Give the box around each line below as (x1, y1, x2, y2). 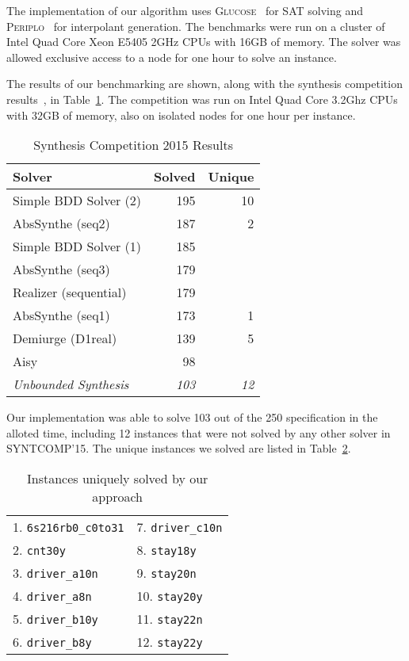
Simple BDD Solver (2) (13, 191, 142, 210)
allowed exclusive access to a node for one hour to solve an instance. (6, 48, 337, 65)
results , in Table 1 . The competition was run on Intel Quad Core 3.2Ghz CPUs (6, 90, 398, 107)
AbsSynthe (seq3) (13, 260, 110, 279)
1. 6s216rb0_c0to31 (13, 517, 124, 536)
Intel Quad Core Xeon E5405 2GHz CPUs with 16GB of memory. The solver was (6, 33, 401, 50)
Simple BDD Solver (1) (13, 237, 142, 256)
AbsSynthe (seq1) (13, 306, 110, 325)
